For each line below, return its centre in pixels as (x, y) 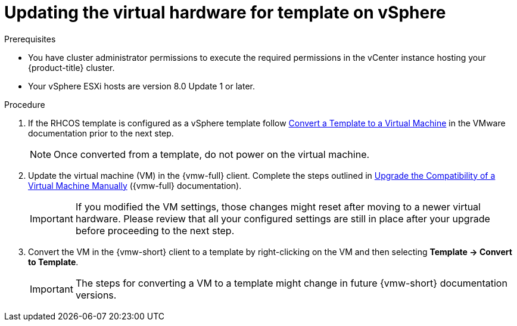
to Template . (53, 262)
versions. (96, 295)
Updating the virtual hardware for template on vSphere (225, 13)
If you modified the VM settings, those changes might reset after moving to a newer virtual (278, 207)
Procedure (25, 104)
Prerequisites (30, 39)
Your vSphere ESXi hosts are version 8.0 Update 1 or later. (141, 86)
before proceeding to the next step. (155, 230)
